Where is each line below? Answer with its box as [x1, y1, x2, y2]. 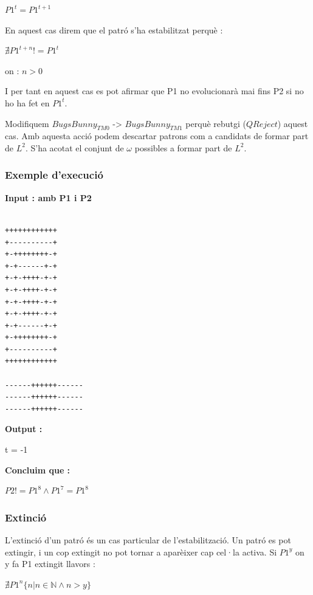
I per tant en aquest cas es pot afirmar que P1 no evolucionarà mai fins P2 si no [5, 84, 304, 97]
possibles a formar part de [134, 141, 232, 154]
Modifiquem [5, 117, 49, 129]
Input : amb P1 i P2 [5, 191, 92, 204]
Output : [5, 422, 43, 435]
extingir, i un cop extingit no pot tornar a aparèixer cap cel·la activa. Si [5, 545, 277, 558]
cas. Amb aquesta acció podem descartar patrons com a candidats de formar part [5, 129, 309, 142]
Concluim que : [5, 463, 71, 476]
